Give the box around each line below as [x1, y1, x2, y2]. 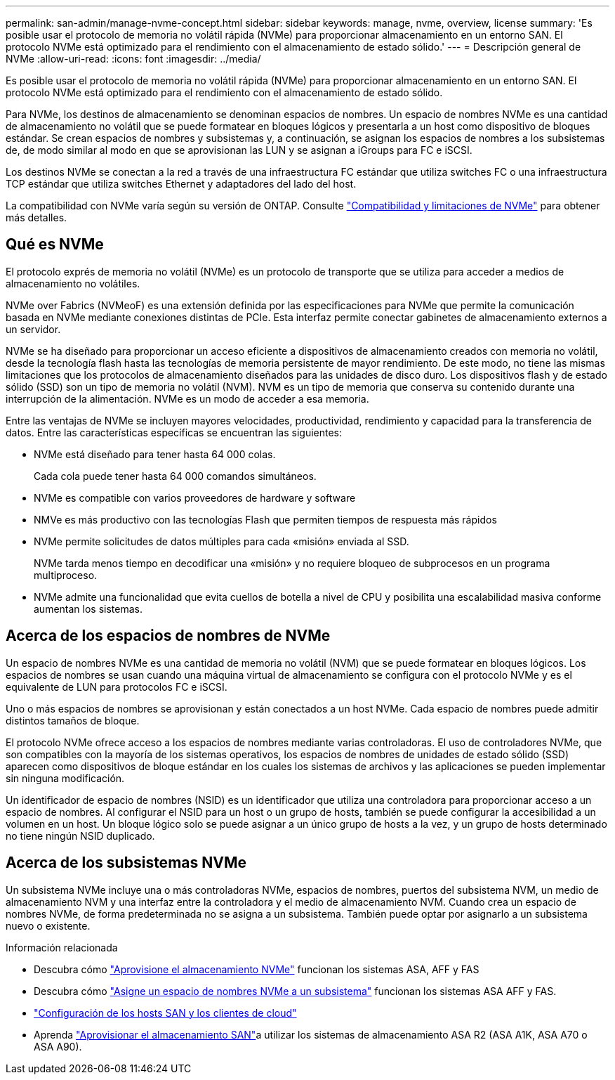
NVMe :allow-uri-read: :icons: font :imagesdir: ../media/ [6, 53, 261, 65]
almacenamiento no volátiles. [6, 277, 140, 289]
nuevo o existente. [6, 919, 91, 932]
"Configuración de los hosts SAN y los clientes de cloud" [34, 1006, 297, 1019]
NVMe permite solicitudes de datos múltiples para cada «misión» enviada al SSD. [34, 535, 409, 547]
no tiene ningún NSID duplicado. [6, 829, 155, 842]
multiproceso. [34, 568, 98, 581]
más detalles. [6, 212, 67, 223]
